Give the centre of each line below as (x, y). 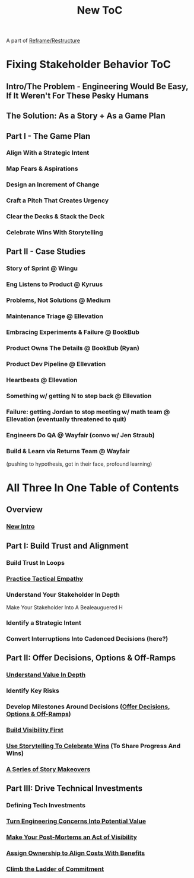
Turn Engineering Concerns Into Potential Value (76, 821)
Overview (25, 510)
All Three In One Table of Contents (93, 488)
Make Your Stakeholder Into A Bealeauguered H (65, 607)
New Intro (20, 527)
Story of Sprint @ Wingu (42, 269)
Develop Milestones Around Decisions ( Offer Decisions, (88, 707)
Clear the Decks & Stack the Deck (55, 217)
